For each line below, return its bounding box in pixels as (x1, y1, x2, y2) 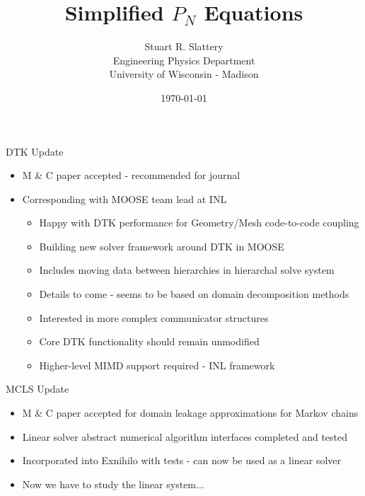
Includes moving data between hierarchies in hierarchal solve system (39, 263, 335, 277)
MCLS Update (6, 381, 69, 396)
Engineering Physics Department (112, 52, 255, 67)
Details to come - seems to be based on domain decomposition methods (39, 287, 349, 301)
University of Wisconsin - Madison (109, 67, 259, 81)
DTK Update (6, 144, 64, 158)
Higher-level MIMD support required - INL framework (39, 357, 275, 372)
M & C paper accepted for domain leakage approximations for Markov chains (22, 405, 359, 420)
